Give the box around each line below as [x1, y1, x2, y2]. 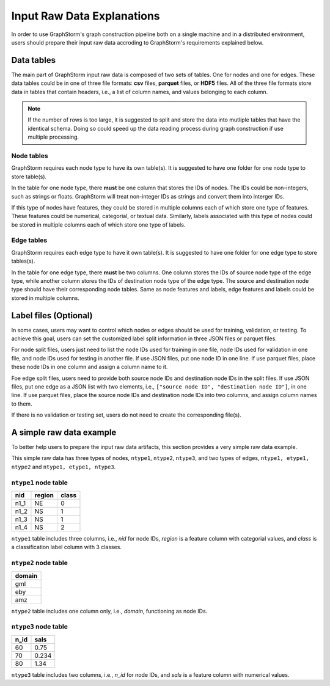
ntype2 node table [11, 559, 68, 567]
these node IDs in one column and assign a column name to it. [11, 363, 168, 371]
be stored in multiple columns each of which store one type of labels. [11, 221, 186, 228]
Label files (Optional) [11, 310, 93, 321]
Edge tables [11, 236, 48, 244]
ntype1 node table [11, 478, 68, 487]
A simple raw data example [11, 428, 117, 437]
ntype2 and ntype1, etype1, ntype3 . [11, 463, 116, 470]
